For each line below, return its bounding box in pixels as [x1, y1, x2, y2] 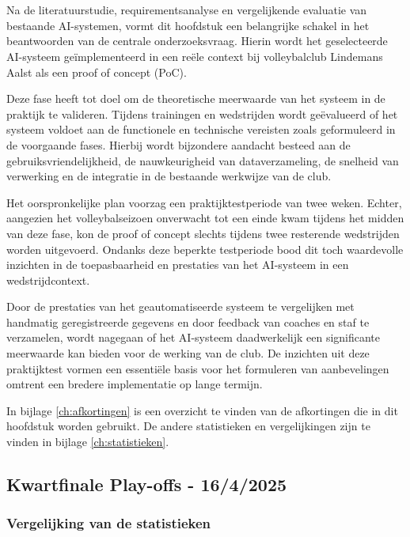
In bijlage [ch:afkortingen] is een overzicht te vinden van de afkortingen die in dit [6, 402, 398, 418]
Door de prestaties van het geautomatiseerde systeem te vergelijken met [6, 298, 355, 315]
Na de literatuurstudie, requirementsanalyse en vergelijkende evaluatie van [6, 2, 367, 18]
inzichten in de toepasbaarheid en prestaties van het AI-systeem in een [6, 256, 349, 273]
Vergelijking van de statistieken [6, 513, 211, 533]
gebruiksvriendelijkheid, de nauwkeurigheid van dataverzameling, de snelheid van [6, 152, 399, 168]
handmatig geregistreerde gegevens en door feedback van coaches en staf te [6, 313, 370, 330]
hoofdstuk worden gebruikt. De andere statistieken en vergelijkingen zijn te [6, 418, 370, 434]
